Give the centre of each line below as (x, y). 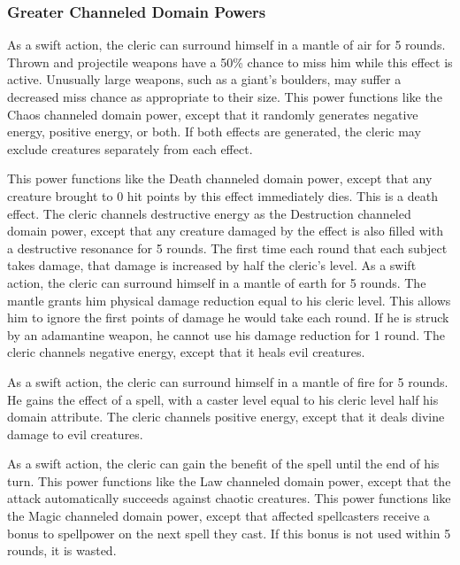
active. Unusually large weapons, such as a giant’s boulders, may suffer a (204, 79)
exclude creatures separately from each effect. (130, 148)
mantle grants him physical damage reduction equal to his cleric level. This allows (229, 300)
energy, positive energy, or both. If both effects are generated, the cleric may (214, 132)
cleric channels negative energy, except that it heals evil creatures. (186, 352)
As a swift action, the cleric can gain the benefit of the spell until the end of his (223, 464)
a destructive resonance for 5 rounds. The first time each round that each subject (227, 248)
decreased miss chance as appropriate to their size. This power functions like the (225, 97)
